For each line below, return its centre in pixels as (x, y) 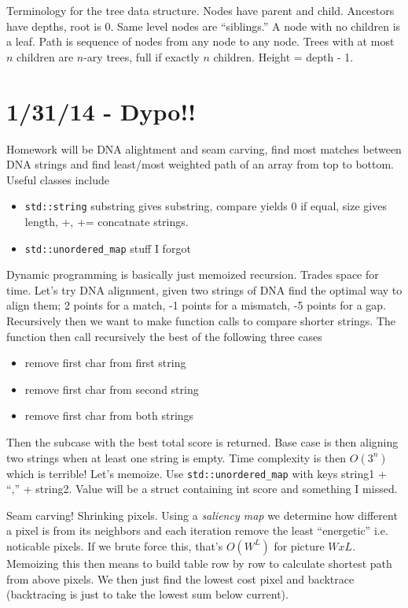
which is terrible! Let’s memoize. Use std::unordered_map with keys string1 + (197, 473)
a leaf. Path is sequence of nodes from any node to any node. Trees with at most (200, 41)
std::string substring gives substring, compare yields (156, 206)
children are (45, 56)
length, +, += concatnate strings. (107, 221)
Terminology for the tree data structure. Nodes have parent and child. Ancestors (200, 10)
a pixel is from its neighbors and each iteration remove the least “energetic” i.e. (197, 530)
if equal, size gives (344, 206)
